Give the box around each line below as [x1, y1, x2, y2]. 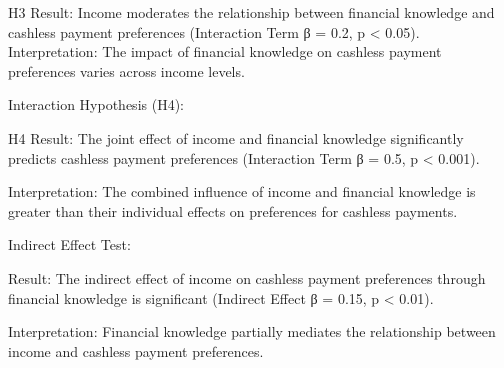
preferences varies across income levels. [8, 60, 245, 81]
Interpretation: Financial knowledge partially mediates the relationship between [8, 321, 496, 342]
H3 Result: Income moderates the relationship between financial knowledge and [8, 2, 495, 22]
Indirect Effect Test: [8, 234, 131, 255]
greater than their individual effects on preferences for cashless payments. [8, 200, 458, 221]
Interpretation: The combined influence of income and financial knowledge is [8, 181, 476, 202]
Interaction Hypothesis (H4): [8, 94, 184, 115]
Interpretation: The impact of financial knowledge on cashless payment [8, 41, 442, 62]
